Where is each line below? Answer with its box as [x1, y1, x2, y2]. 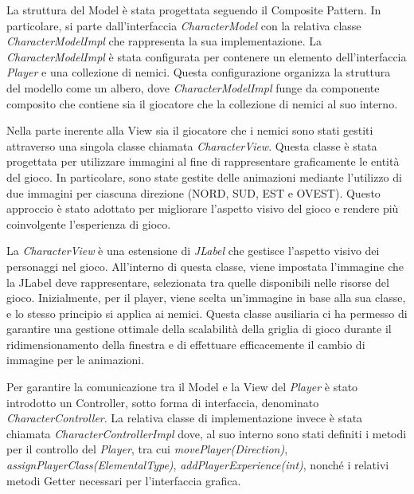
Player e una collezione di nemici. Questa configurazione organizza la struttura [6, 64, 391, 80]
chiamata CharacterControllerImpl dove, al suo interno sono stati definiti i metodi [6, 425, 407, 441]
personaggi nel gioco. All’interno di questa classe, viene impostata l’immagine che [6, 257, 404, 274]
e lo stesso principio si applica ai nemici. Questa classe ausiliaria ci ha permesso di [6, 304, 408, 321]
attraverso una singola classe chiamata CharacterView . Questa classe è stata [6, 137, 377, 154]
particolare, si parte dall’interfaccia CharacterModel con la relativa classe [6, 17, 361, 33]
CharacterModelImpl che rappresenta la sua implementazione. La [6, 33, 322, 49]
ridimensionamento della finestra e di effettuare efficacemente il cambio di [6, 335, 365, 352]
